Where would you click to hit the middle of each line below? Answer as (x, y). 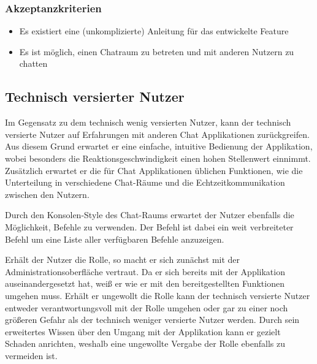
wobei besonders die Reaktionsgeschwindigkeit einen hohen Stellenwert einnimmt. (158, 158)
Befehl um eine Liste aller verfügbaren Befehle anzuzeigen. (115, 239)
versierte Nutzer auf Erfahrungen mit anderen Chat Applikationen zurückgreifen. (157, 134)
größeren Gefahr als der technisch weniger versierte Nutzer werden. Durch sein (152, 320)
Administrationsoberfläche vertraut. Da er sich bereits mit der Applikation (145, 271)
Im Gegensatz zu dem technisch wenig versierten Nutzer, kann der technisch (148, 122)
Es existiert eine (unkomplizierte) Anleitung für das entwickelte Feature (154, 31)
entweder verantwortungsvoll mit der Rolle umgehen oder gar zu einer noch (147, 307)
